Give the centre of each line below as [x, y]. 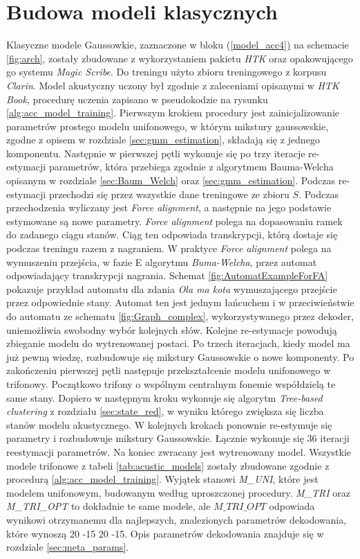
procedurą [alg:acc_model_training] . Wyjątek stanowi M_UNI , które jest [162, 479]
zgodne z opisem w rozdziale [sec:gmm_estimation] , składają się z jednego [163, 140]
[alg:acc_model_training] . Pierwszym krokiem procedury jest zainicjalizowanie [173, 113]
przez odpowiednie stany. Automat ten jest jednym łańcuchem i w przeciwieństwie [180, 302]
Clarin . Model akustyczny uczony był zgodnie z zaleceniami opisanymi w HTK [173, 85]
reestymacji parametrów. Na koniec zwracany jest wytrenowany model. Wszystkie [179, 451]
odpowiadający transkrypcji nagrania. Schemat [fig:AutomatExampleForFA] [167, 275]
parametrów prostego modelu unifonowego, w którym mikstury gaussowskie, [168, 126]
